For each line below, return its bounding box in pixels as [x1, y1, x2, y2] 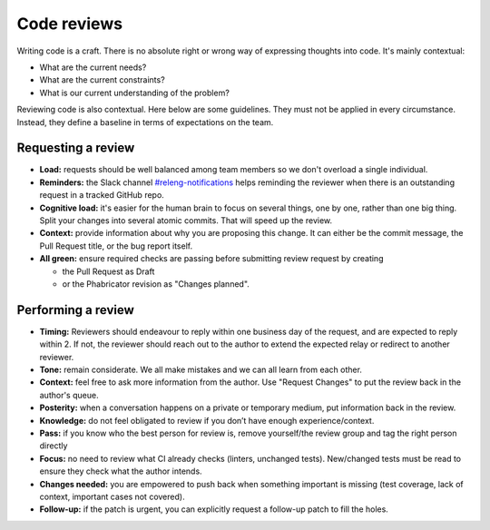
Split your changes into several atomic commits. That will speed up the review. [39, 214, 333, 226]
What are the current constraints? [39, 74, 165, 85]
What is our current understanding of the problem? [39, 87, 230, 98]
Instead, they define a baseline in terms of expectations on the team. [16, 116, 274, 127]
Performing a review [16, 302, 135, 318]
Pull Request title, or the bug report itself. [39, 240, 193, 251]
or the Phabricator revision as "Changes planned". [62, 278, 250, 290]
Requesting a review [16, 141, 135, 156]
